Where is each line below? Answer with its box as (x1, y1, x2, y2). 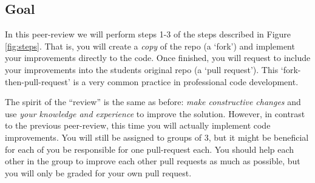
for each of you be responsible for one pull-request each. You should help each (5, 143, 294, 155)
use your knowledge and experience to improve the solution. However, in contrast (5, 107, 305, 120)
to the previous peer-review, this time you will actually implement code (5, 119, 271, 132)
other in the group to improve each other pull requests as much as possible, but (5, 155, 300, 167)
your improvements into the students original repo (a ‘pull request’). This (5, 63, 279, 75)
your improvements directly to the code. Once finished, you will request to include (5, 51, 311, 64)
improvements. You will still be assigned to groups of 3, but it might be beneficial (5, 130, 309, 143)
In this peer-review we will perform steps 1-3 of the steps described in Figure (5, 28, 291, 40)
